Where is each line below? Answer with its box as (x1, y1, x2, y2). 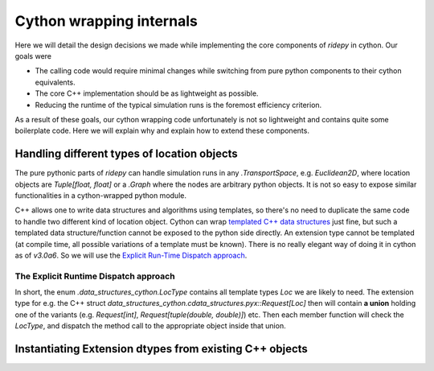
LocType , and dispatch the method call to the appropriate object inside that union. (14, 321, 286, 331)
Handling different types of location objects (14, 147, 239, 161)
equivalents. (35, 77, 76, 87)
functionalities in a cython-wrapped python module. (14, 190, 186, 200)
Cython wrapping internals (14, 12, 199, 30)
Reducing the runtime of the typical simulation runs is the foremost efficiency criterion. (35, 100, 322, 109)
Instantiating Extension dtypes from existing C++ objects (14, 342, 309, 356)
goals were (14, 51, 52, 60)
